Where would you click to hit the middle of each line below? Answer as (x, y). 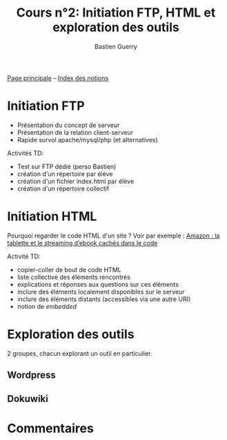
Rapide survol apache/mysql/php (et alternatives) (87, 140)
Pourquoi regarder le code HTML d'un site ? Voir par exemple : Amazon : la (113, 236)
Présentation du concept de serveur (68, 125)
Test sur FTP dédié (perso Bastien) (67, 166)
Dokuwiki (28, 399)
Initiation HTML (52, 217)
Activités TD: (25, 153)
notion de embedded (47, 306)
